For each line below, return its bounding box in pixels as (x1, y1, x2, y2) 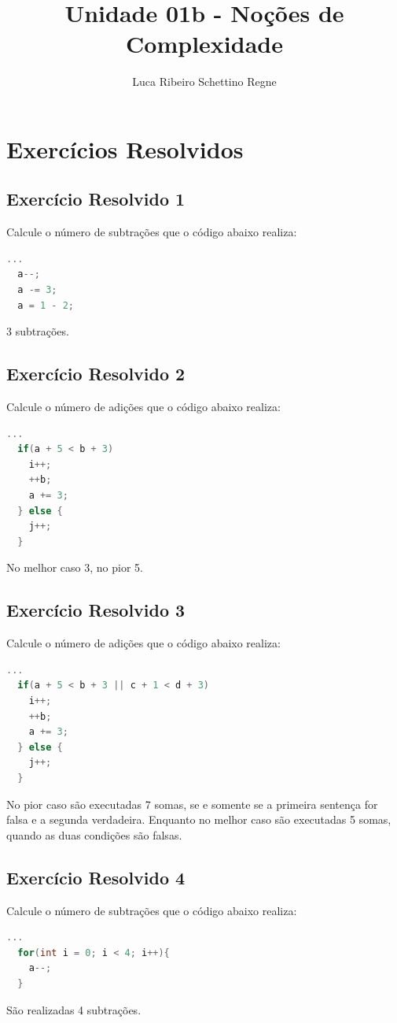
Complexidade (126, 28, 283, 60)
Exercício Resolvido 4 (6, 865, 186, 889)
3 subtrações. (6, 323, 69, 339)
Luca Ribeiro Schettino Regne (132, 73, 277, 90)
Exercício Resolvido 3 (6, 598, 186, 622)
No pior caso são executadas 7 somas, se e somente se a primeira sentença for (6, 795, 378, 812)
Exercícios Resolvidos (6, 132, 244, 165)
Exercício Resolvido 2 (6, 361, 186, 386)
